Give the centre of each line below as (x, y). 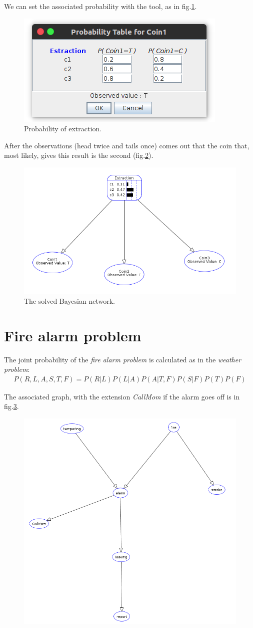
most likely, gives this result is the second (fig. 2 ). (79, 155)
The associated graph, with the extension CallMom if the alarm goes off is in (122, 396)
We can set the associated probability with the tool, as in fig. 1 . (100, 6)
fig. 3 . (11, 406)
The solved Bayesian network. (69, 300)
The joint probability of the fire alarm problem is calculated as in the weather (123, 359)
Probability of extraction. (63, 129)
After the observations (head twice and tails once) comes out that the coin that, (127, 145)
